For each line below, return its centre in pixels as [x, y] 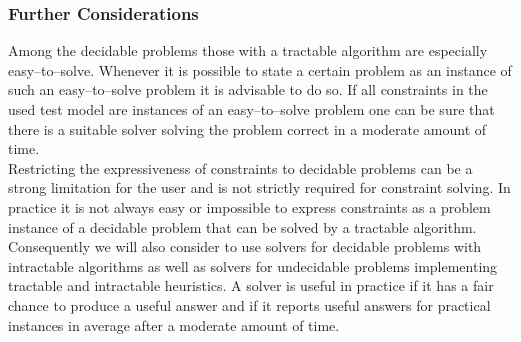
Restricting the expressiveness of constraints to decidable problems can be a [240, 167]
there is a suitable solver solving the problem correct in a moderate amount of [247, 128]
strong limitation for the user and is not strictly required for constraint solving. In [259, 187]
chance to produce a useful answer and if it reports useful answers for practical [249, 304]
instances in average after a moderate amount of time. [174, 324]
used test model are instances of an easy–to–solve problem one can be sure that [251, 109]
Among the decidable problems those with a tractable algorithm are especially [248, 50]
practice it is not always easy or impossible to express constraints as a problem [249, 206]
